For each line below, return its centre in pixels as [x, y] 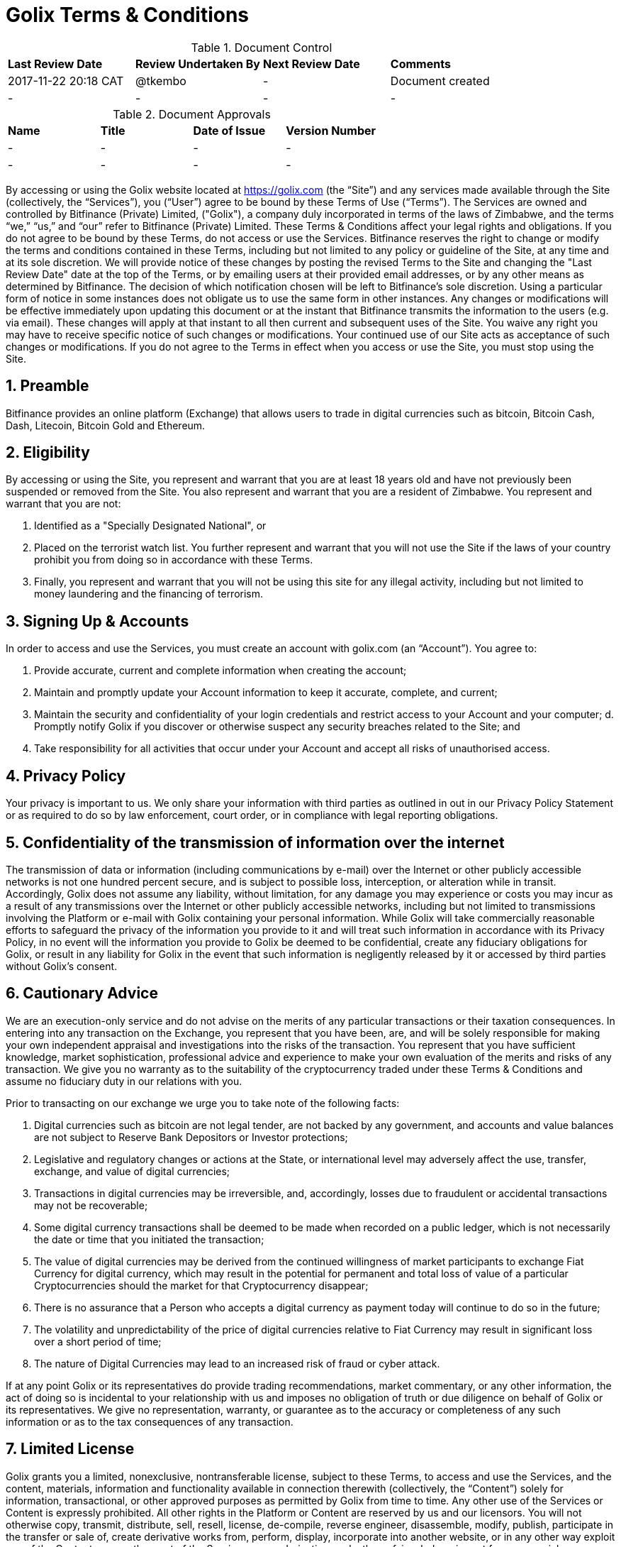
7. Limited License [70, 1449]
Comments [420, 64]
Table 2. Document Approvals [192, 114]
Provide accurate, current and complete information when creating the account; [220, 671]
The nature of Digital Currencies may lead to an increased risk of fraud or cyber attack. [237, 1363]
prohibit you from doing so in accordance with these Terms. [174, 560]
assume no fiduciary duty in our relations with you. [124, 1081]
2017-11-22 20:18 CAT [66, 81]
